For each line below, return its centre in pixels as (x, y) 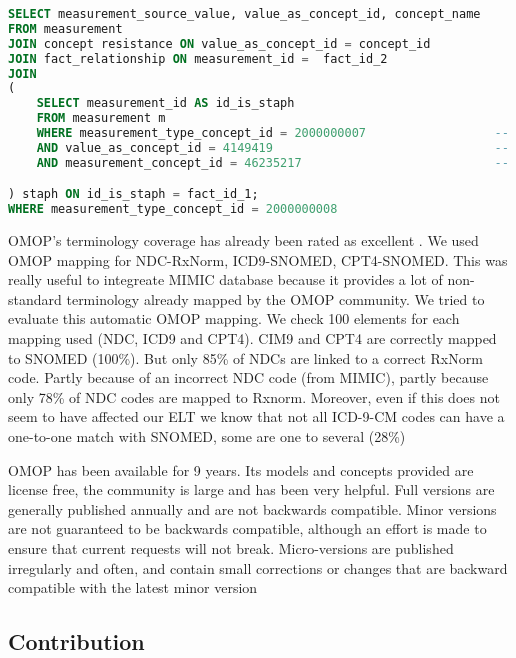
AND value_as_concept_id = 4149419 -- (273, 147)
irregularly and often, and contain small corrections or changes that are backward (258, 567)
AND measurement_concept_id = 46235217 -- (273, 162)
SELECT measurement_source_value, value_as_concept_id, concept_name (244, 14)
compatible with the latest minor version (133, 587)
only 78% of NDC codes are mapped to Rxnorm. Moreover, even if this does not (254, 396)
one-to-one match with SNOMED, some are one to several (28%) (207, 435)
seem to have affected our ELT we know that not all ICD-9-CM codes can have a (256, 416)
